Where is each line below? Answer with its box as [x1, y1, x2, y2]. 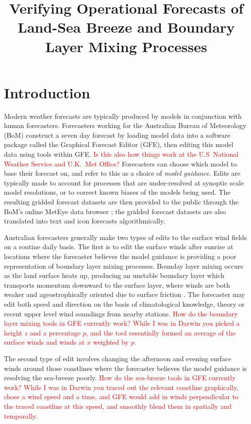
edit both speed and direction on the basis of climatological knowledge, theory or [4, 298, 245, 309]
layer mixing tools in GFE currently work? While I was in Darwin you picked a [4, 318, 240, 328]
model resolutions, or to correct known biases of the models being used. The [4, 187, 231, 197]
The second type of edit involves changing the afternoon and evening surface [4, 353, 232, 363]
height [4, 327, 22, 337]
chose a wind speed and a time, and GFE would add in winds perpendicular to [4, 391, 239, 402]
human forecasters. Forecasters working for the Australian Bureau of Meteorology [4, 120, 247, 130]
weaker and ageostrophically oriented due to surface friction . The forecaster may [4, 289, 245, 299]
